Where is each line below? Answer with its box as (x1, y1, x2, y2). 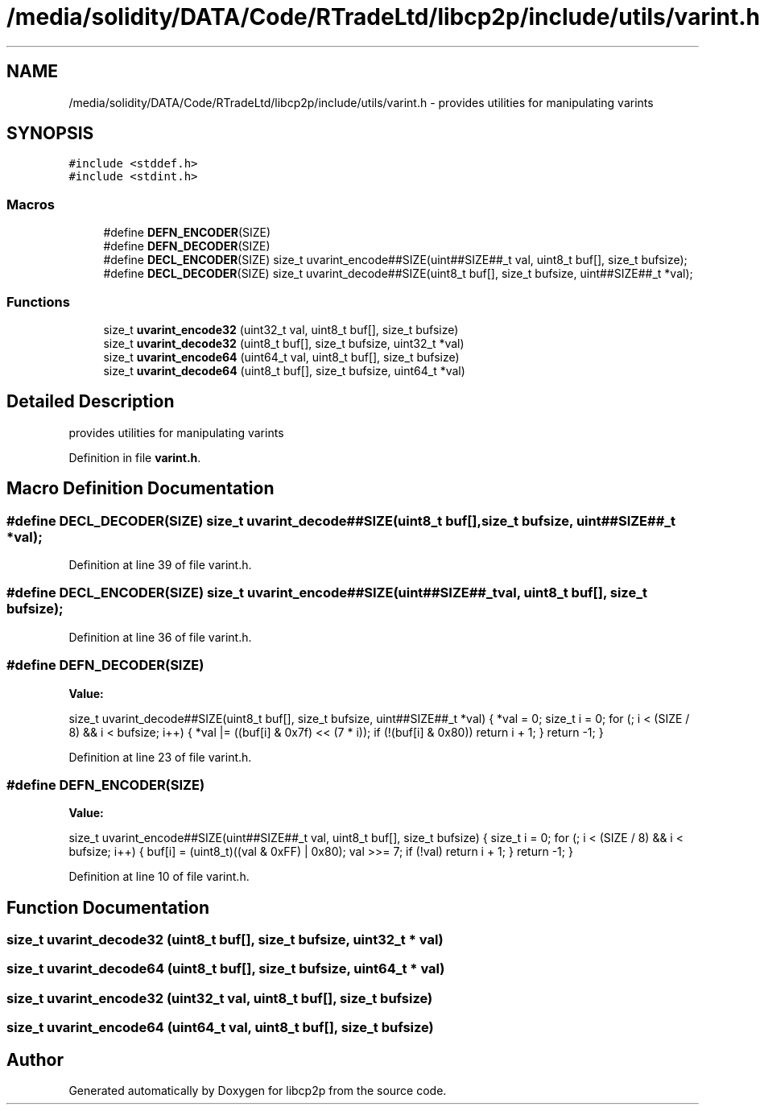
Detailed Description (6, 391, 175, 412)
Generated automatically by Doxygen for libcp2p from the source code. (68, 1084, 447, 1098)
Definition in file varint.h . (68, 450, 201, 465)
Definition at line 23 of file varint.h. (68, 750, 252, 764)
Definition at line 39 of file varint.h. (68, 558, 252, 572)
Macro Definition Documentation (6, 478, 275, 499)
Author (6, 1049, 64, 1070)
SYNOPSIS (6, 123, 94, 144)
